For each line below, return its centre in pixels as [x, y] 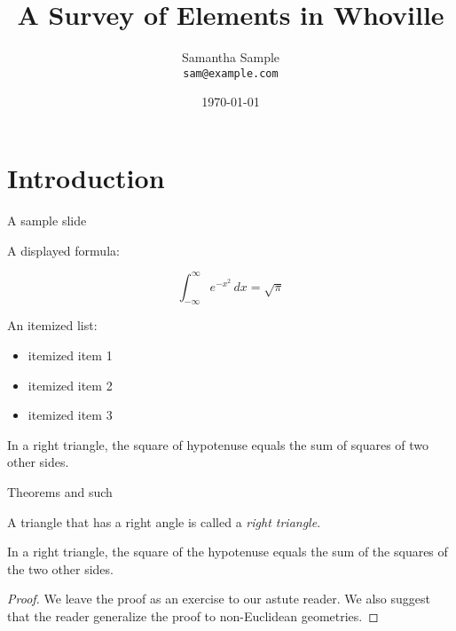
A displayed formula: [63, 250]
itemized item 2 [70, 385]
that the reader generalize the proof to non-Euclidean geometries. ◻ [193, 615]
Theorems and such [60, 491]
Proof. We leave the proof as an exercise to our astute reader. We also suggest [219, 599]
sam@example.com [231, 73]
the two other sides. [60, 568]
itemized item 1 [70, 355]
